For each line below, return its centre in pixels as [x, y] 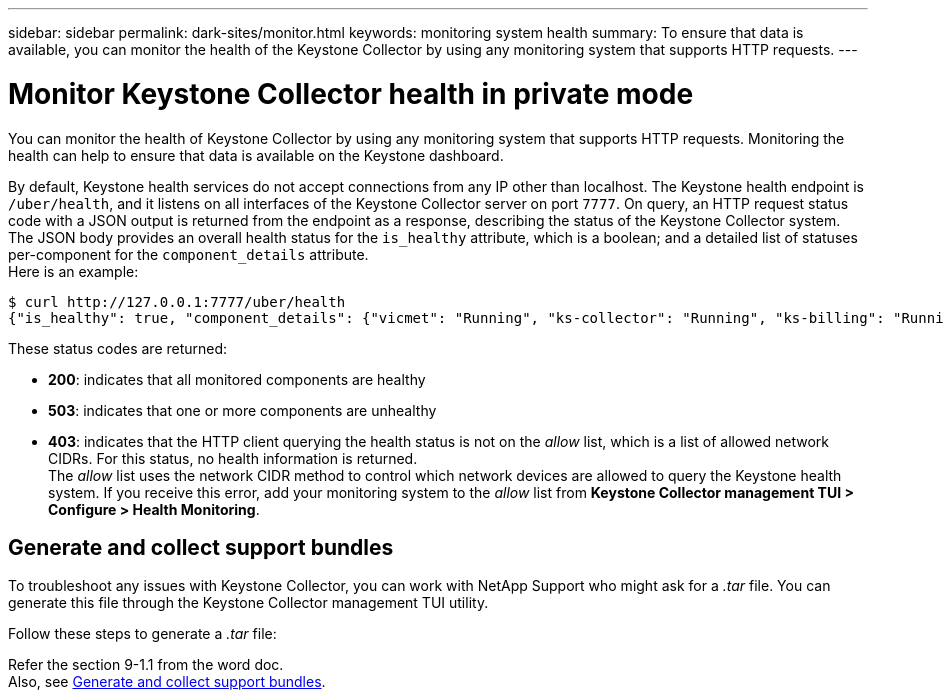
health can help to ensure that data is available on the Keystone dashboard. [256, 155]
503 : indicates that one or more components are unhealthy [242, 410]
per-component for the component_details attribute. [188, 254]
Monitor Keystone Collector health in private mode [351, 93]
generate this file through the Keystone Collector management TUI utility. [248, 603]
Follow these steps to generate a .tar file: [142, 634]
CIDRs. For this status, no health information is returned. [233, 458]
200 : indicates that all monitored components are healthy [237, 379]
